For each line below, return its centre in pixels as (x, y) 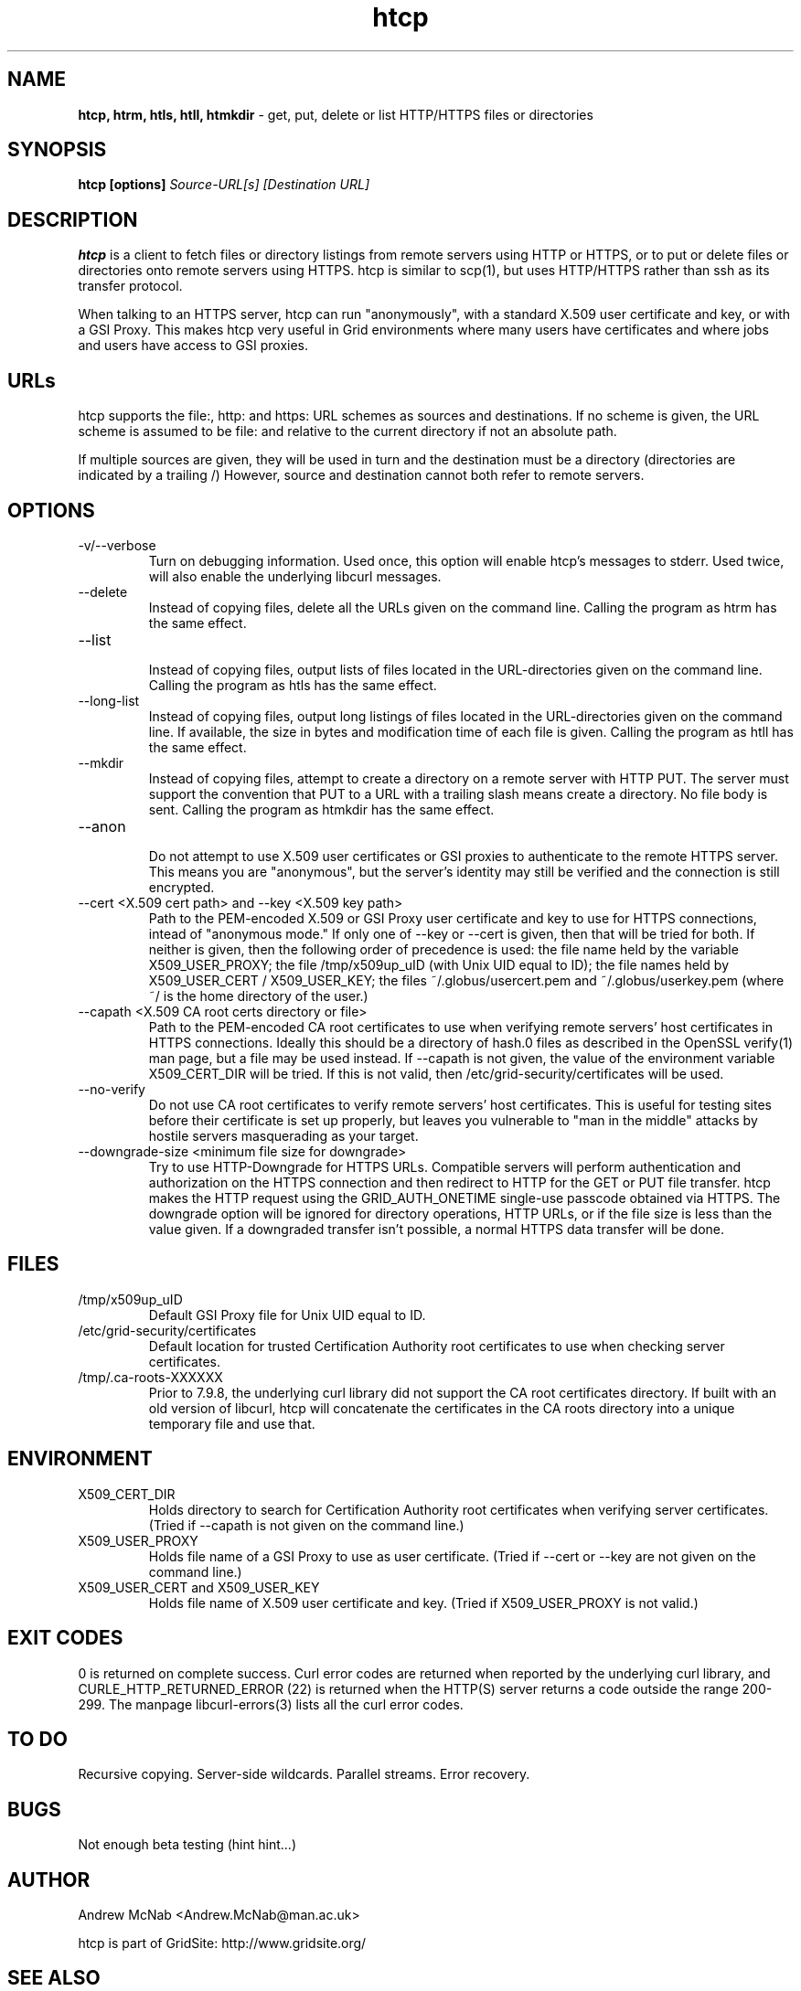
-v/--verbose (117, 545)
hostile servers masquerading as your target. (283, 1135)
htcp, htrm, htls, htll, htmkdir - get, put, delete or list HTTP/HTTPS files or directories (336, 114)
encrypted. (182, 887)
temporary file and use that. (232, 1423)
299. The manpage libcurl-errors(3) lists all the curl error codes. (271, 1704)
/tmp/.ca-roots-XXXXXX (150, 1377)
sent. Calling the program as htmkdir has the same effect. (321, 809)
